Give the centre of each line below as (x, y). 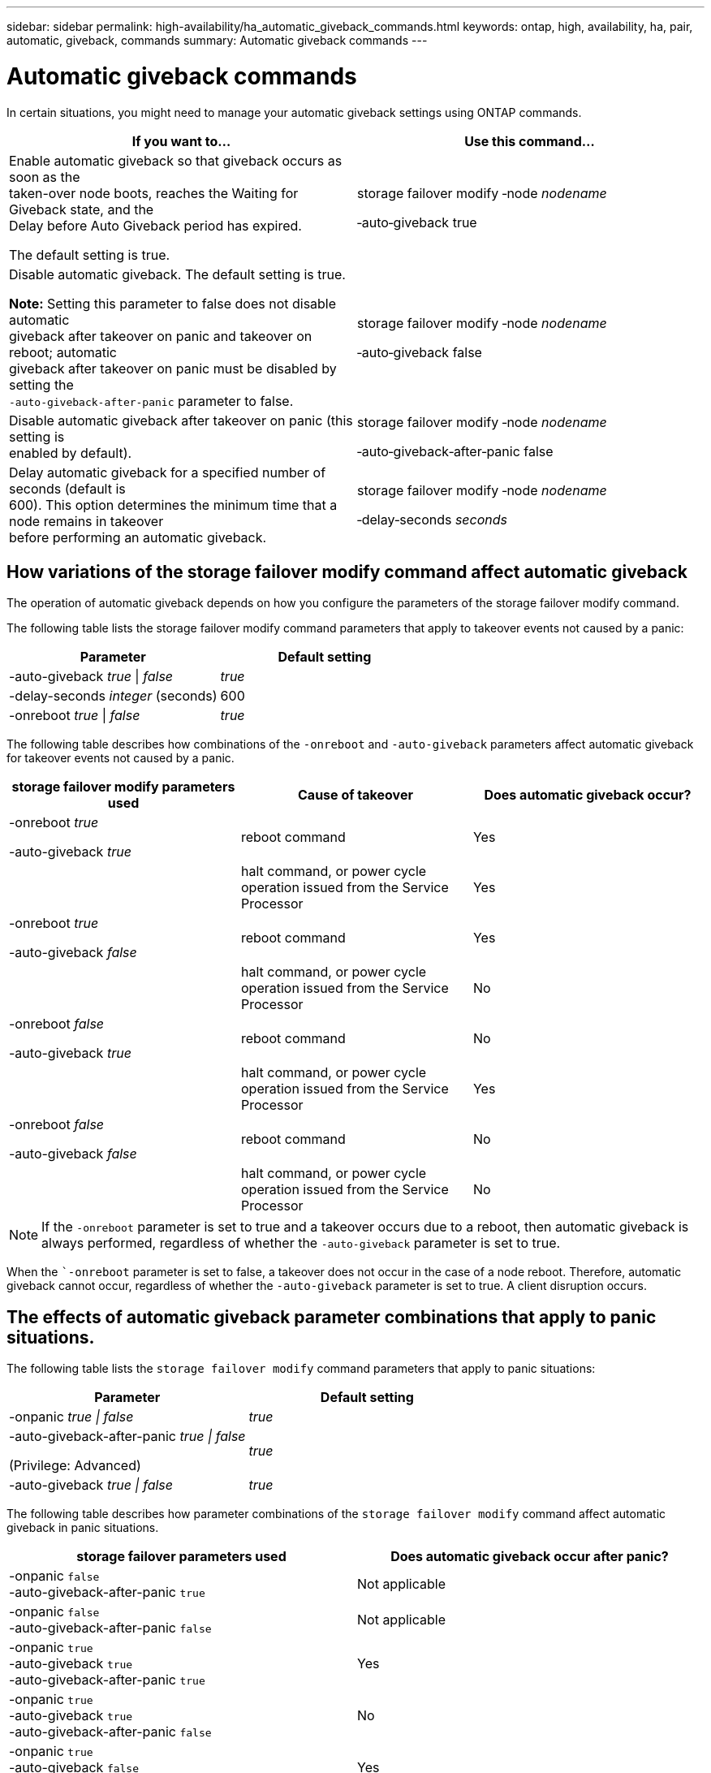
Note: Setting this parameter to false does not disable (173, 303)
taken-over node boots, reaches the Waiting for (154, 193)
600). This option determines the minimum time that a (173, 505)
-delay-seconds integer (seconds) (113, 696)
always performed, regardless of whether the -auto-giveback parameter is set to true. (301, 1243)
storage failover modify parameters (123, 787)
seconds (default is (67, 488)
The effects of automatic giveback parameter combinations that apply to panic (332, 1317)
